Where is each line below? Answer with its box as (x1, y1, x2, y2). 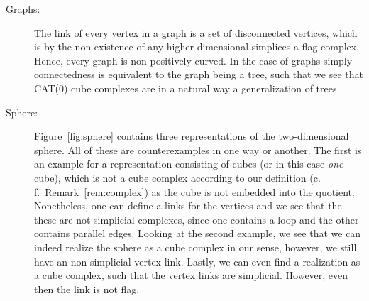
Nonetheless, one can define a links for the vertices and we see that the (34, 198, 342, 213)
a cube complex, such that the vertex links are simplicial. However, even (34, 268, 348, 283)
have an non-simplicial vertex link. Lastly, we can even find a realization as (34, 253, 360, 268)
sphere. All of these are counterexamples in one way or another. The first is (34, 142, 362, 157)
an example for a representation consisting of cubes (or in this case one (34, 156, 343, 171)
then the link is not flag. (34, 281, 140, 296)
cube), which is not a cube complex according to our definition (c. (34, 170, 321, 185)
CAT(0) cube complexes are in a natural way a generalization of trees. (34, 80, 340, 95)
